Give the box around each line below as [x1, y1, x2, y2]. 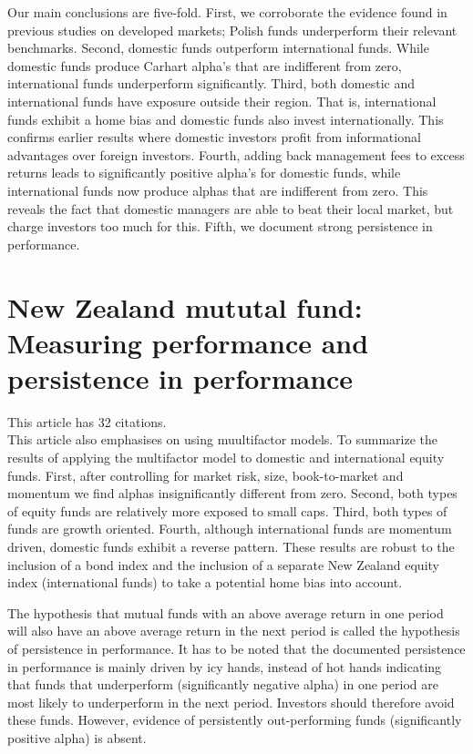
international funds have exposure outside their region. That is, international [7, 91, 437, 110]
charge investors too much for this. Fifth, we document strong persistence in [7, 217, 433, 236]
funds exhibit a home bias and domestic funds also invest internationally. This [7, 109, 444, 128]
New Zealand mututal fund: [7, 288, 363, 325]
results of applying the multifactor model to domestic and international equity [7, 448, 445, 466]
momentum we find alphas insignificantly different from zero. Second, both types [7, 484, 458, 503]
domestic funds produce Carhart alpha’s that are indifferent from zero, [7, 56, 402, 75]
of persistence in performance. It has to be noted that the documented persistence [7, 638, 466, 657]
